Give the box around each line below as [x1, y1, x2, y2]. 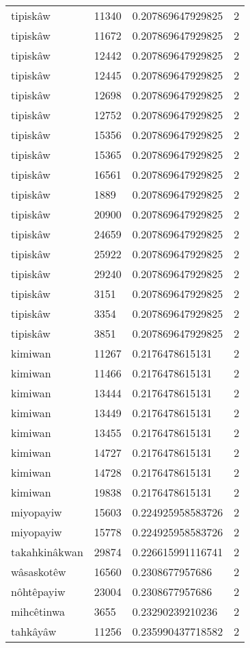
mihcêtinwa [11, 603, 66, 619]
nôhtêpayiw [11, 584, 66, 599]
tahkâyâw [11, 623, 57, 639]
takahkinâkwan [11, 544, 83, 560]
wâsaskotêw [11, 564, 66, 580]
